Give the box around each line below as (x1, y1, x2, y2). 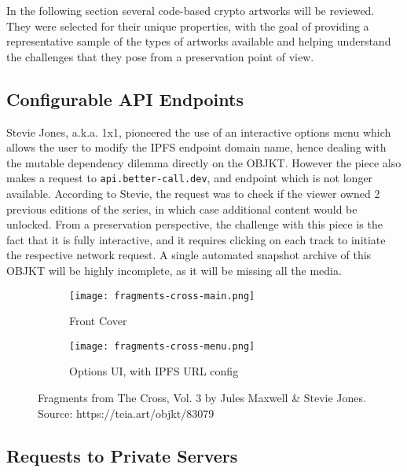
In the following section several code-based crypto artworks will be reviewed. (6, 2, 375, 18)
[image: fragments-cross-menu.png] (69, 340, 255, 352)
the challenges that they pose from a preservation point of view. (6, 48, 314, 64)
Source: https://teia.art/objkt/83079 (38, 404, 214, 421)
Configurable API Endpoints (6, 86, 244, 111)
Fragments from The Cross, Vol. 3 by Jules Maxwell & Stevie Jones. (38, 390, 366, 406)
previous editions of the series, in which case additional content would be (6, 200, 357, 217)
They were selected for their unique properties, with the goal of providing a (6, 17, 369, 34)
